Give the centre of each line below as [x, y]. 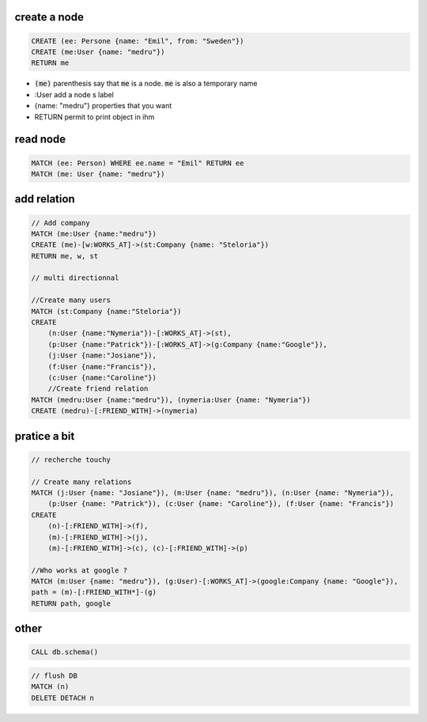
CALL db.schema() [65, 652]
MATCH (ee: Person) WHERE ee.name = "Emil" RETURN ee [138, 163]
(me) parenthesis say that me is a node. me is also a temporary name [146, 84]
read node [40, 140]
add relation [45, 199]
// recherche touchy [71, 459]
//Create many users [71, 300]
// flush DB [55, 676]
